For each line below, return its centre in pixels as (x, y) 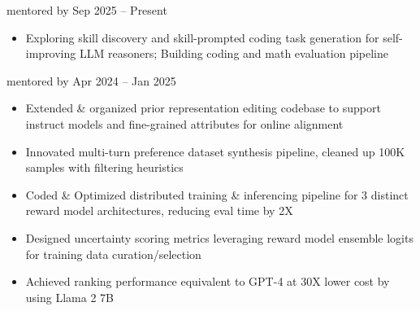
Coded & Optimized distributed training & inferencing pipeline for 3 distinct (217, 194)
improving (51, 53)
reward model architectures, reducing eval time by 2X (159, 210)
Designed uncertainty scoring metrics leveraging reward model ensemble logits (219, 237)
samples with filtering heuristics (104, 167)
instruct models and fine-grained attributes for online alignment (184, 123)
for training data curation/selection (113, 254)
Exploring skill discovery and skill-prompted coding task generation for (202, 37)
